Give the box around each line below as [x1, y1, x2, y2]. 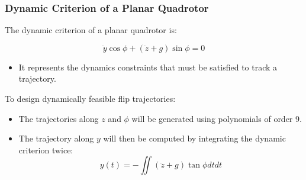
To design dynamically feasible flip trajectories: [5, 92, 176, 104]
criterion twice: [18, 143, 73, 156]
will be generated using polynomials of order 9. [131, 112, 302, 124]
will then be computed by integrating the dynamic [103, 132, 286, 144]
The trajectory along [18, 132, 94, 144]
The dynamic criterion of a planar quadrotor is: [5, 24, 177, 36]
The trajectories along [18, 112, 99, 124]
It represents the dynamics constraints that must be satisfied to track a [18, 60, 278, 73]
